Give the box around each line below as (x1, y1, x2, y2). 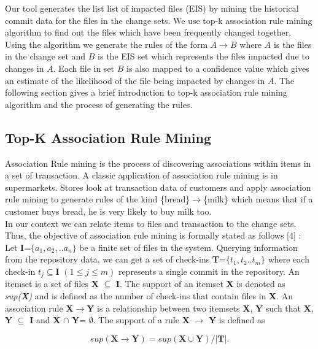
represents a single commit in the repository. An (118, 264, 300, 277)
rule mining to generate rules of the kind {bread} (5, 193, 190, 205)
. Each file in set (53, 61, 115, 74)
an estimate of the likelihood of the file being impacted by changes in (5, 74, 265, 86)
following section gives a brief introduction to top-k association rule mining (5, 86, 287, 99)
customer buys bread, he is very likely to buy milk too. (5, 204, 212, 217)
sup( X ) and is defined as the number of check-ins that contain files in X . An (5, 289, 293, 302)
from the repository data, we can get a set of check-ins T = (5, 253, 226, 266)
